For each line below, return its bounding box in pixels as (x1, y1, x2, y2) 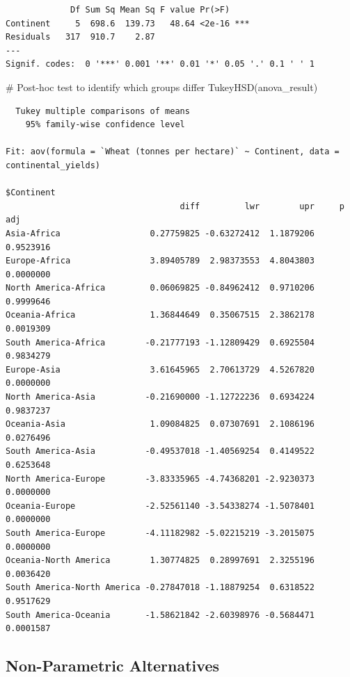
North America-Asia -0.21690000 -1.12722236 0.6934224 (6, 392, 315, 402)
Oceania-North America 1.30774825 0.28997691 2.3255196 (6, 555, 315, 566)
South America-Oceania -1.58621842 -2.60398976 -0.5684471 (6, 610, 315, 620)
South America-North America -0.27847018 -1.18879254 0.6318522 (6, 582, 315, 593)
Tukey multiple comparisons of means (15, 106, 190, 116)
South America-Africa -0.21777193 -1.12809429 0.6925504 (6, 337, 315, 348)
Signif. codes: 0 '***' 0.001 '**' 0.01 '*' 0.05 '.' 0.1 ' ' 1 (6, 59, 315, 70)
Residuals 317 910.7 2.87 (6, 32, 155, 42)
